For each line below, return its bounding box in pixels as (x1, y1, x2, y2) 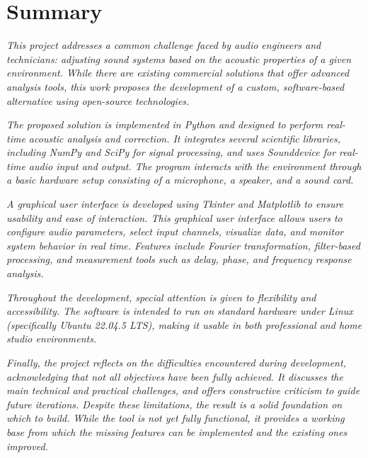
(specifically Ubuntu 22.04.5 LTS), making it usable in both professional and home (6, 317, 362, 332)
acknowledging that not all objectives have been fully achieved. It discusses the (6, 369, 343, 384)
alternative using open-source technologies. (6, 93, 190, 108)
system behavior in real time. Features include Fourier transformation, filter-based (6, 238, 360, 252)
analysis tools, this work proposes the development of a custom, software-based (6, 79, 345, 94)
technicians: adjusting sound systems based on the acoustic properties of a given (6, 51, 352, 66)
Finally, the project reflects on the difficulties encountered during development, (6, 355, 346, 369)
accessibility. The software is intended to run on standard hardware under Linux (6, 303, 353, 318)
